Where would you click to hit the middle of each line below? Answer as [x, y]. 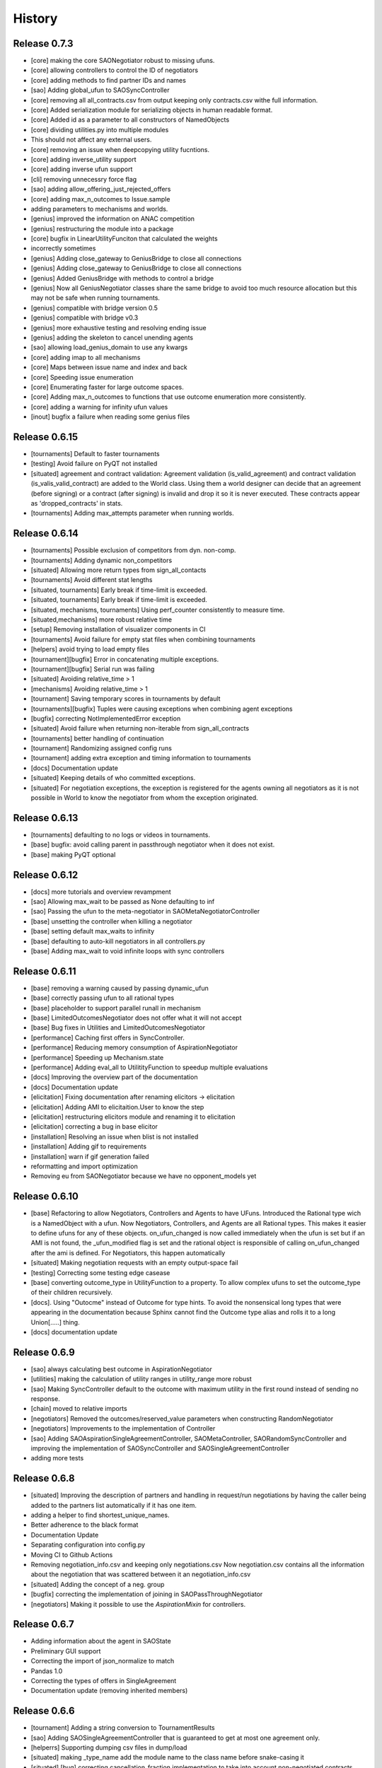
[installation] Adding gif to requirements [89, 1146]
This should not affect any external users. [91, 140]
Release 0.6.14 [46, 534]
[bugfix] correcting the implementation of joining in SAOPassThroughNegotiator [147, 1594]
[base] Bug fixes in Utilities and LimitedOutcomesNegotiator [118, 1028]
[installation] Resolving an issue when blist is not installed [115, 1136]
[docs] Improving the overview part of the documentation [114, 1077]
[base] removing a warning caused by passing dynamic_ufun [120, 988]
